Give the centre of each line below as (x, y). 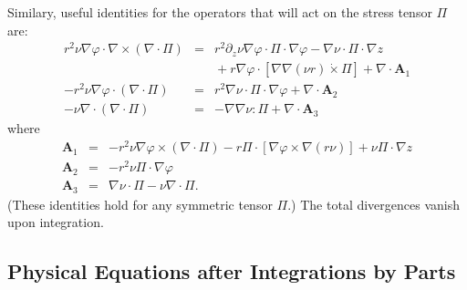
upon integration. (56, 222)
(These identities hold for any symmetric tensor (140, 204)
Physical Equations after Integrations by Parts (232, 271)
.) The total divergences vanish (374, 204)
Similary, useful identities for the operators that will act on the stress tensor (220, 12)
